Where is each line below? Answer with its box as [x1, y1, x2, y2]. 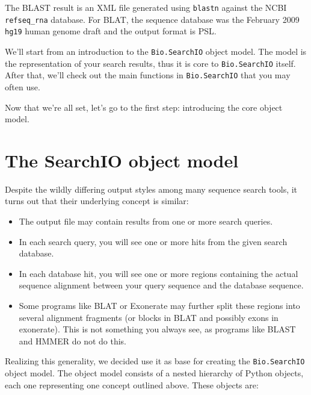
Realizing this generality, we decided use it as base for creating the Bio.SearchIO [5, 355, 305, 367]
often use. [5, 80, 40, 93]
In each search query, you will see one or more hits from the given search [19, 235, 288, 247]
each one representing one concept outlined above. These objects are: [5, 378, 259, 391]
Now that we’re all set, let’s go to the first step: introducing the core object [5, 101, 283, 113]
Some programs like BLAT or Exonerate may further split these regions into [19, 299, 300, 311]
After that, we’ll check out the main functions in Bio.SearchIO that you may [5, 69, 291, 81]
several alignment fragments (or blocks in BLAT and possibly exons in [19, 311, 279, 323]
